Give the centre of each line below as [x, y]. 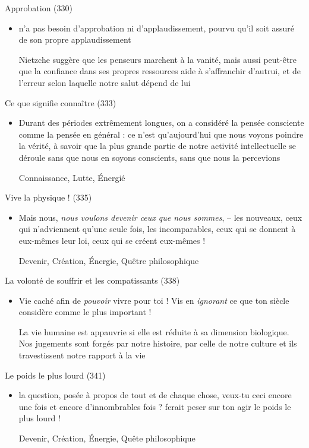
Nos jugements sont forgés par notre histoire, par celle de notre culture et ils [158, 343]
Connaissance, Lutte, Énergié [72, 177]
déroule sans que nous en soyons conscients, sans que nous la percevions [149, 157]
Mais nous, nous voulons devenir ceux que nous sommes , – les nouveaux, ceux [160, 217]
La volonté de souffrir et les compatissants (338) [92, 280]
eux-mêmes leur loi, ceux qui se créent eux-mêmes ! [112, 240]
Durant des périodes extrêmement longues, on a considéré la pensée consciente [161, 123]
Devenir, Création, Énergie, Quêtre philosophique [109, 260]
